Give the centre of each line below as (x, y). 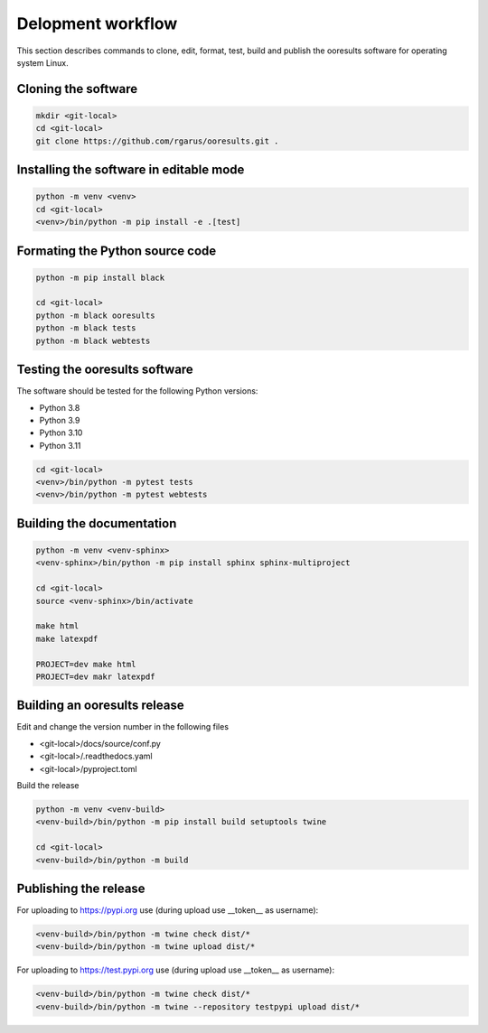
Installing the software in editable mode (131, 170)
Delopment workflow (97, 23)
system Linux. (42, 62)
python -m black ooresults (95, 315)
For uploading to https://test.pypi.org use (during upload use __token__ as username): (175, 970)
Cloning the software (77, 89)
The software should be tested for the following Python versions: (137, 391)
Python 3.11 (60, 445)
